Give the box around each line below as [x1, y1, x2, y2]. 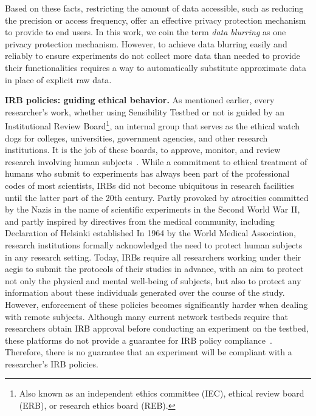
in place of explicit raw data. [5, 73, 112, 86]
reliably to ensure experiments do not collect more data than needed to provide [5, 49, 300, 62]
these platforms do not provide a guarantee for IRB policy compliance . [5, 333, 272, 346]
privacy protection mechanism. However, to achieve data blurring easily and [5, 37, 287, 50]
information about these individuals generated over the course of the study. [5, 286, 285, 299]
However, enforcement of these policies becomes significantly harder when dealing [5, 298, 308, 310]
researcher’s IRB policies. [5, 357, 98, 370]
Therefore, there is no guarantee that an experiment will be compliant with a [5, 346, 292, 358]
